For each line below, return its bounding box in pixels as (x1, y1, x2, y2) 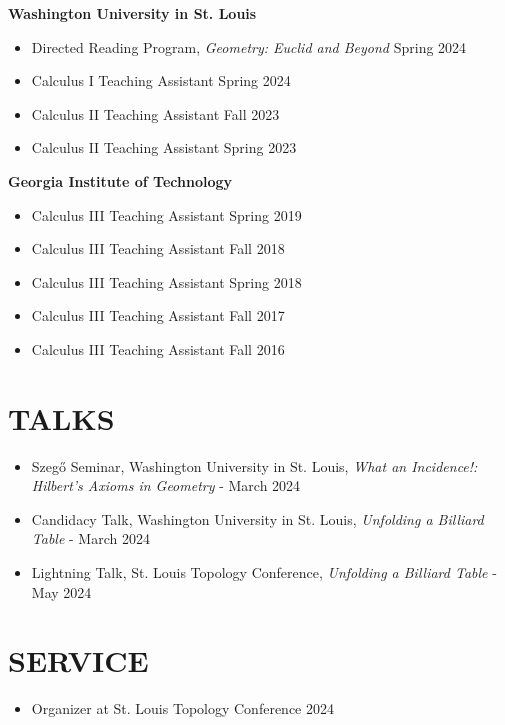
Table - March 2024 (31, 528, 150, 549)
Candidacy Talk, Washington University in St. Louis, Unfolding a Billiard (31, 508, 484, 529)
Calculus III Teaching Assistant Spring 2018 (31, 271, 302, 292)
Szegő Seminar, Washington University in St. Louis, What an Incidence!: (31, 455, 478, 476)
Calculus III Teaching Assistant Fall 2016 (31, 338, 285, 359)
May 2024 (31, 581, 92, 602)
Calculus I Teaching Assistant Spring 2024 (31, 70, 291, 91)
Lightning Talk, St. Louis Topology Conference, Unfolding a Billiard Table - (31, 562, 497, 583)
